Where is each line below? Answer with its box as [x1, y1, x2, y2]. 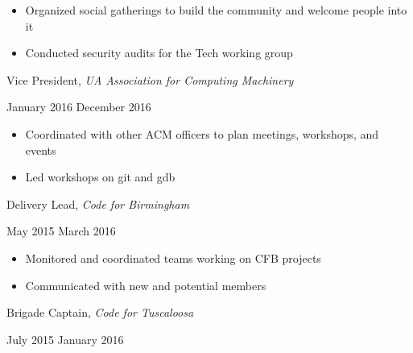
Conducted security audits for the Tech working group [25, 44, 293, 61]
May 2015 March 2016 [6, 222, 116, 239]
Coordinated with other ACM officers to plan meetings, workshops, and [25, 125, 379, 142]
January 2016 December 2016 [6, 98, 151, 115]
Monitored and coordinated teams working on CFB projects [25, 249, 321, 266]
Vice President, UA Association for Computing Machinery [6, 71, 294, 88]
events [25, 141, 56, 158]
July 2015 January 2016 [6, 330, 124, 347]
